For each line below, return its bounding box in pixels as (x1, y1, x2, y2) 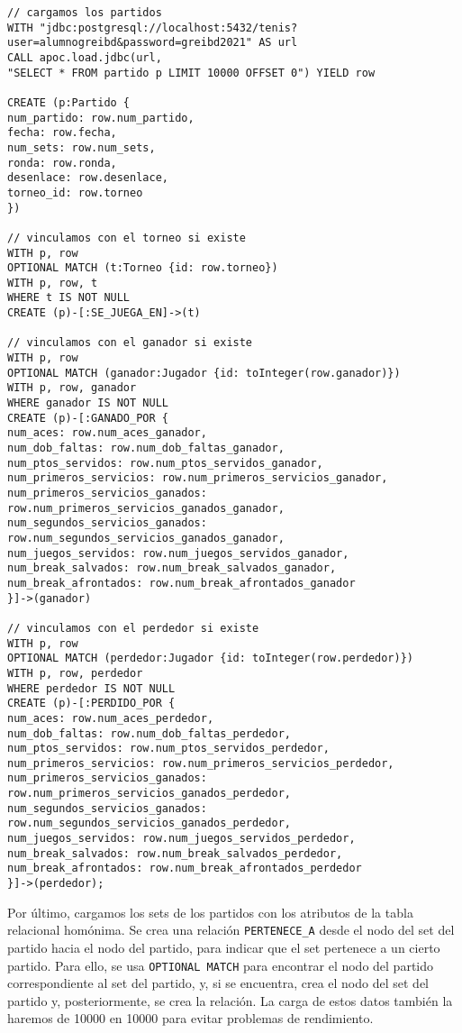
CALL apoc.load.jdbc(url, (7, 50, 162, 64)
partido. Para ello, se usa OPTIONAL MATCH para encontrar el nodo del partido (7, 955, 434, 974)
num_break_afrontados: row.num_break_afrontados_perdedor (7, 862, 362, 875)
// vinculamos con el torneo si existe (7, 231, 246, 244)
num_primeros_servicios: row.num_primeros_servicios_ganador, (7, 471, 388, 485)
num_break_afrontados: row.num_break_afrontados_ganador (7, 576, 356, 590)
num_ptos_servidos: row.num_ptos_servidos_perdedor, (7, 742, 330, 755)
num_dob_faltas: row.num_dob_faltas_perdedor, (7, 727, 291, 740)
